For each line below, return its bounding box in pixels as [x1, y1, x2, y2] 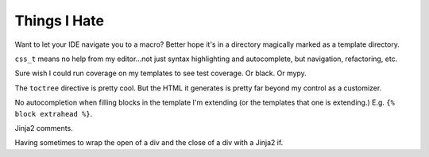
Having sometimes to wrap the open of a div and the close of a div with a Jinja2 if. [14, 138, 284, 147]
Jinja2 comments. [14, 123, 73, 132]
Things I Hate [14, 12, 105, 29]
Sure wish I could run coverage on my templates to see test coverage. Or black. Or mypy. [14, 68, 307, 78]
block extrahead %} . [14, 109, 93, 118]
